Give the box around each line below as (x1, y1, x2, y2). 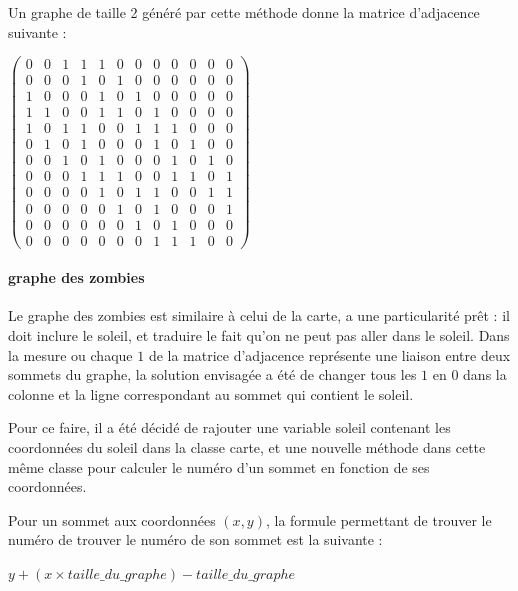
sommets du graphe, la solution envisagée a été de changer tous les (8, 364, 417, 385)
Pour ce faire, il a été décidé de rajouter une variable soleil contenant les (8, 417, 451, 438)
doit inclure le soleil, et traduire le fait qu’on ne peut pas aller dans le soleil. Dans (8, 325, 510, 346)
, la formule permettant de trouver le (265, 509, 492, 530)
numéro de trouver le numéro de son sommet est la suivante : (8, 529, 383, 550)
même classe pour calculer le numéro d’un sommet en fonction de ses (8, 456, 430, 477)
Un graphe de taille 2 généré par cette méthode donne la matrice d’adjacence (8, 2, 480, 22)
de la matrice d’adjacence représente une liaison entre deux (148, 344, 511, 365)
